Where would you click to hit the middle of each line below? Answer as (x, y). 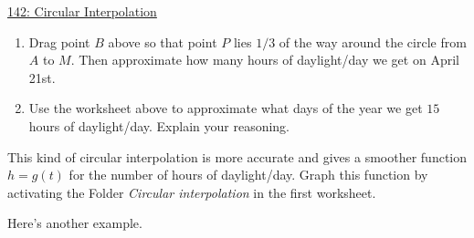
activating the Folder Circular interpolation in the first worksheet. (192, 192)
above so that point (163, 41)
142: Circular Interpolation (82, 11)
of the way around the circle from (373, 41)
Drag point (59, 41)
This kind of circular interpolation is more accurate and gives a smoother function (237, 156)
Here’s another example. (75, 223)
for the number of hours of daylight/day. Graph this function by (248, 175)
